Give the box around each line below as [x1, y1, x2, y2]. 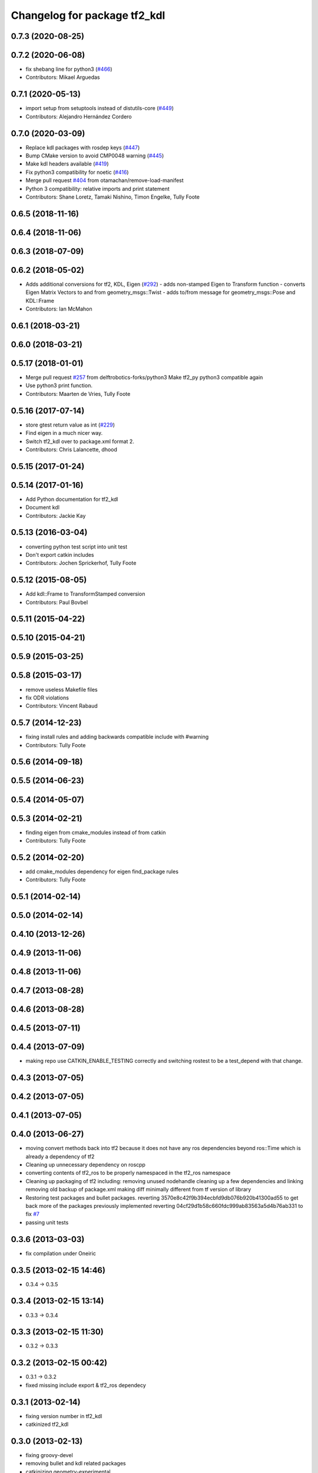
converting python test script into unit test [25, 543, 128, 550]
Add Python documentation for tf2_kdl [25, 496, 118, 503]
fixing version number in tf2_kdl [25, 1412, 102, 1419]
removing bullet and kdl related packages [25, 1460, 126, 1467]
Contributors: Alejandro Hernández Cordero [25, 113, 132, 120]
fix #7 [25, 1211, 39, 1218]
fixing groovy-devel [25, 1451, 73, 1458]
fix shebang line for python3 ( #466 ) [25, 65, 112, 73]
